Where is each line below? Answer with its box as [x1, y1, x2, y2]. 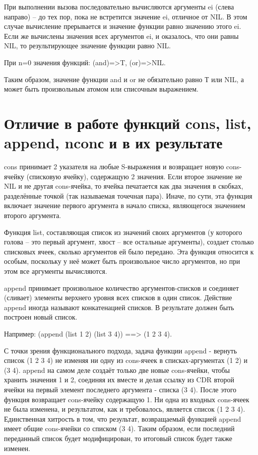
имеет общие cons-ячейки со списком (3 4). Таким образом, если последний [4, 423, 235, 434]
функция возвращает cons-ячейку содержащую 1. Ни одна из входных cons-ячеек [4, 394, 250, 404]
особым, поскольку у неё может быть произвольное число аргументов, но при [4, 256, 240, 266]
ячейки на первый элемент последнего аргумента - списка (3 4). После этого [4, 384, 237, 394]
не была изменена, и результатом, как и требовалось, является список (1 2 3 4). [4, 404, 245, 414]
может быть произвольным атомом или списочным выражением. [4, 84, 198, 94]
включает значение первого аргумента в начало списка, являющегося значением [4, 200, 246, 211]
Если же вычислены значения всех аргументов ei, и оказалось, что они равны [4, 30, 239, 41]
